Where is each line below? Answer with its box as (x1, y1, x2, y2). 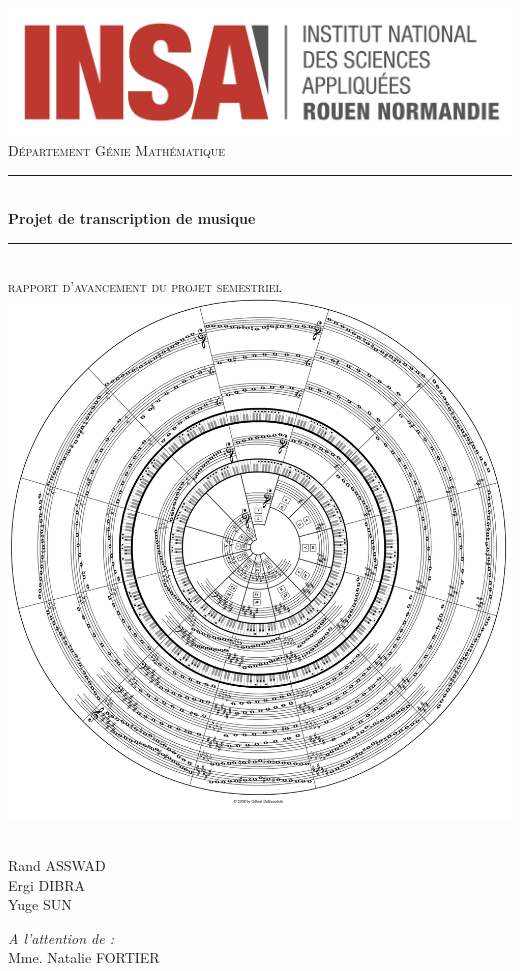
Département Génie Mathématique (8, 140, 226, 161)
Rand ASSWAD (8, 854, 106, 875)
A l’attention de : (8, 927, 114, 948)
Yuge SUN (8, 894, 72, 915)
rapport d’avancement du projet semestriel (8, 276, 282, 297)
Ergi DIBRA (8, 874, 86, 895)
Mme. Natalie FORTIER (8, 947, 160, 968)
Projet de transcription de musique (8, 208, 256, 229)
